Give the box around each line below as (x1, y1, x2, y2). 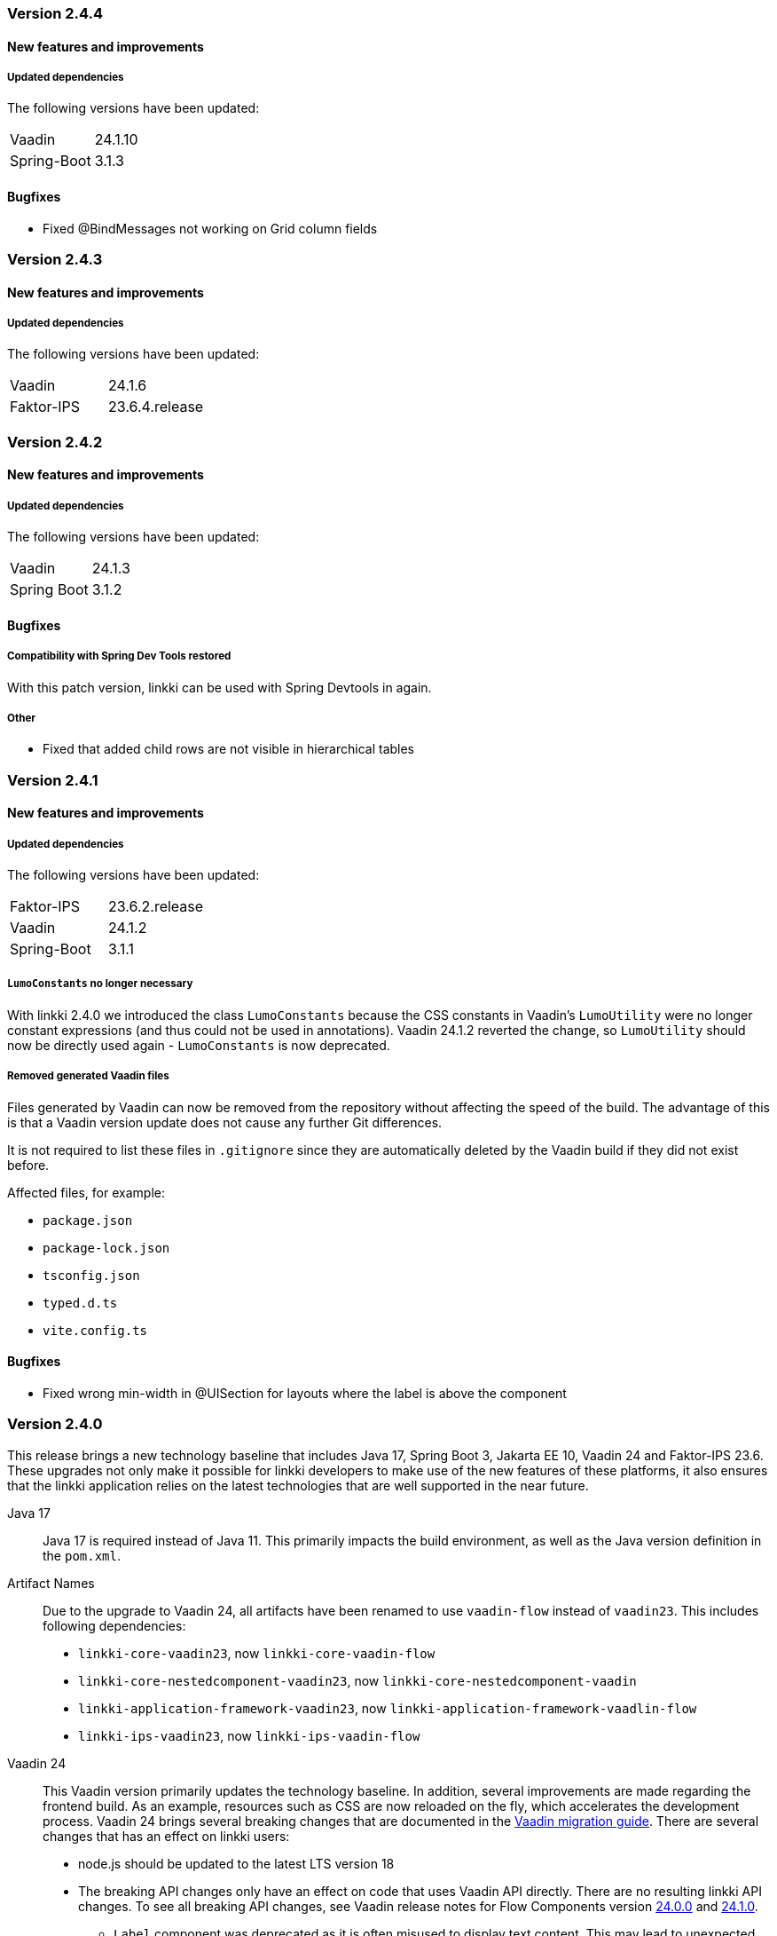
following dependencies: (43, 1617, 186, 1633)
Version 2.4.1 (7, 770, 98, 789)
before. (7, 1157, 50, 1173)
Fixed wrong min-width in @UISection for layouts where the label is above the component (43, 1385, 567, 1401)
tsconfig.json (43, 1268, 140, 1283)
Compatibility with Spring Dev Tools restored (7, 650, 232, 663)
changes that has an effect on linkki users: (43, 1828, 290, 1844)
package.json (43, 1213, 133, 1228)
